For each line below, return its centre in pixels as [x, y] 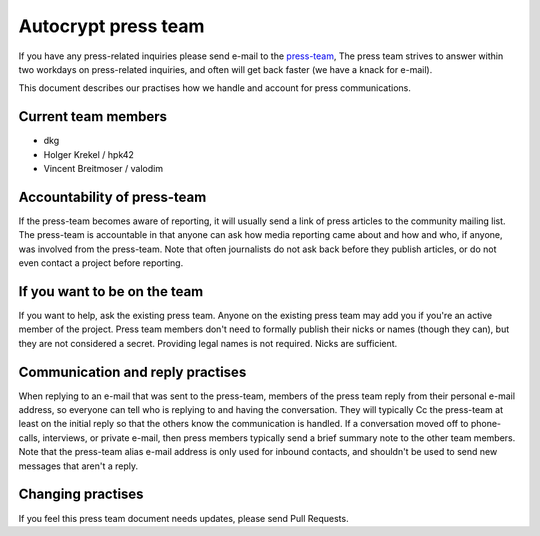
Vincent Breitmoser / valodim [103, 169]
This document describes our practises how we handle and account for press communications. [215, 88]
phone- [486, 424]
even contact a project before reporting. [101, 263]
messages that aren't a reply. [78, 466]
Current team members [93, 116]
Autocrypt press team [111, 26]
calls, [29, 437]
